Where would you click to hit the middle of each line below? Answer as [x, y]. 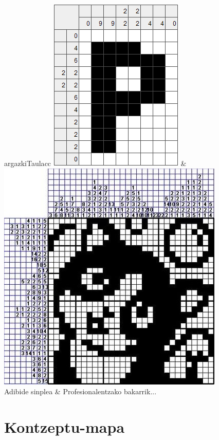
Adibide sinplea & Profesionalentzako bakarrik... [80, 391]
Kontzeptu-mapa [65, 426]
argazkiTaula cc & [95, 163]
